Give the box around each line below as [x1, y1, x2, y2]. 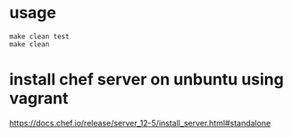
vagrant [9, 88, 69, 109]
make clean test [9, 32, 70, 41]
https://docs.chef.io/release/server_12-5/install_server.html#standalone [9, 117, 271, 128]
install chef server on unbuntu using [9, 69, 284, 90]
